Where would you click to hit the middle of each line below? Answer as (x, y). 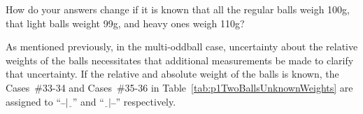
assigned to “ (34, 101)
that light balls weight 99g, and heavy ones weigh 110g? (125, 23)
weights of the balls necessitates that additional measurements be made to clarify (180, 60)
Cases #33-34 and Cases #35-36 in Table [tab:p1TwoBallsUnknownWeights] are (179, 87)
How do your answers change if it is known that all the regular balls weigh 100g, (178, 9)
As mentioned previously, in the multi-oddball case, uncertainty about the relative (182, 47)
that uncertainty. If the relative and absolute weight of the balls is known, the (172, 74)
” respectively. (146, 101)
